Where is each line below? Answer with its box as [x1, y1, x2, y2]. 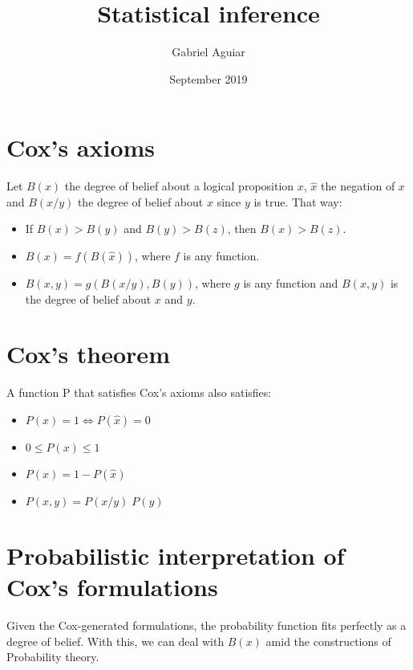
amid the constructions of [265, 632, 391, 649]
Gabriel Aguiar [172, 43, 245, 60]
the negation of [321, 178, 395, 194]
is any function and [243, 275, 338, 292]
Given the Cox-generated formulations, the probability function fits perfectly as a [6, 617, 407, 634]
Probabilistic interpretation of [6, 539, 345, 572]
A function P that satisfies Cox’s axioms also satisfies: [6, 384, 272, 401]
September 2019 [169, 70, 248, 87]
